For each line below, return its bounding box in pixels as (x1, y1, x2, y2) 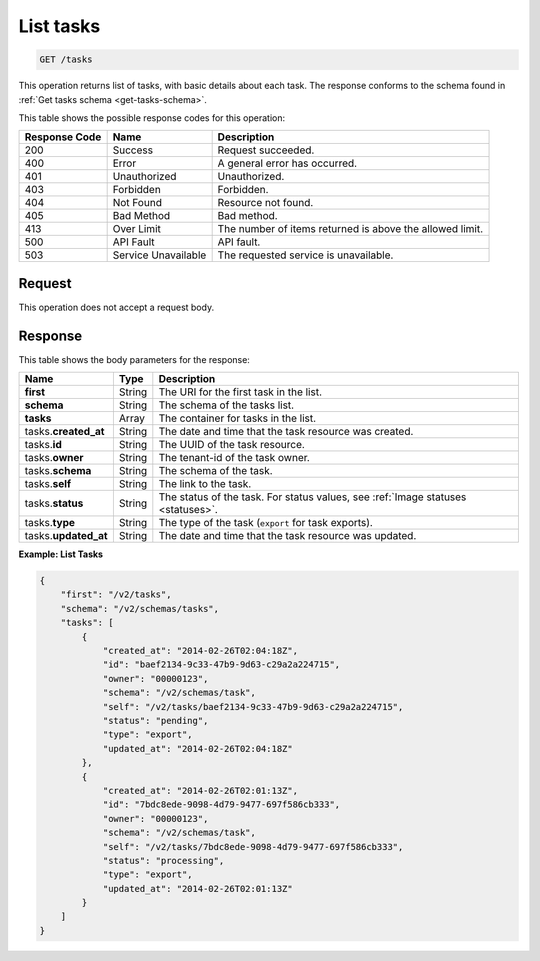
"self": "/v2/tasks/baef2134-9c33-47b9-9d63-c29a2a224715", (102, 701, 404, 712)
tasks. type (24, 516, 75, 530)
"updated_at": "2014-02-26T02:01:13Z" (102, 883, 294, 894)
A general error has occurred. (217, 156, 358, 170)
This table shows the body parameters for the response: (18, 353, 250, 365)
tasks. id (24, 438, 62, 452)
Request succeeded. (217, 143, 315, 157)
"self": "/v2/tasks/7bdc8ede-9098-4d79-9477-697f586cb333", (102, 841, 404, 852)
